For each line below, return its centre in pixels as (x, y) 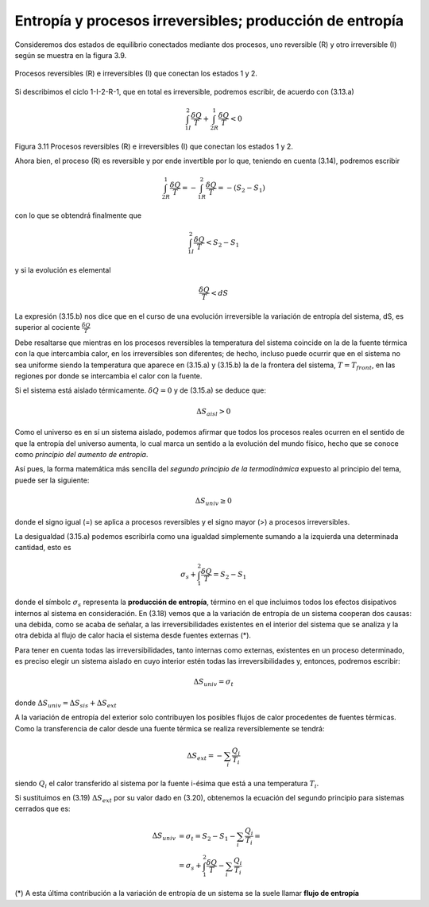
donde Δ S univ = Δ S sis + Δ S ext (66, 704)
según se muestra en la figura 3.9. (71, 55)
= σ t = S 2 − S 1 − (207, 837)
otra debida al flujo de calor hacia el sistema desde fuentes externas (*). (133, 635)
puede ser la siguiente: (52, 480)
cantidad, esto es (43, 548)
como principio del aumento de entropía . (81, 454)
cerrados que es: (43, 809)
